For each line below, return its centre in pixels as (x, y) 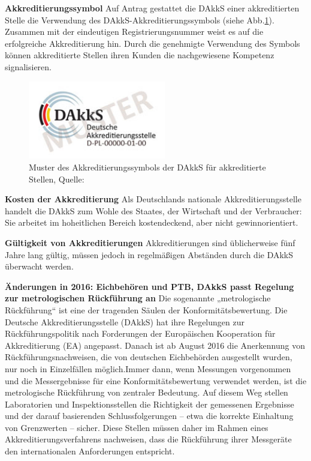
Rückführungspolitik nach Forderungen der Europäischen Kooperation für (140, 333)
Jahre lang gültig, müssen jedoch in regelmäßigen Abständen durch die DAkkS (149, 254)
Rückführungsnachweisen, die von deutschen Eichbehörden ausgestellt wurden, (149, 357)
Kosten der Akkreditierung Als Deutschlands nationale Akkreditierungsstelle (153, 199)
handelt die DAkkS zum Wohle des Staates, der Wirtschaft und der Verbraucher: (153, 210)
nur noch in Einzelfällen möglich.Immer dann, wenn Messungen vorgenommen (148, 368)
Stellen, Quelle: (57, 179)
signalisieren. (28, 66)
